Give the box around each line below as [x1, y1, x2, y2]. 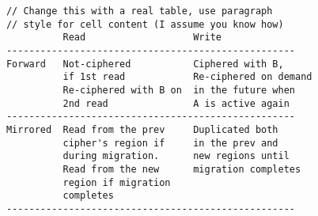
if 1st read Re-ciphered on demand [62, 71, 312, 83]
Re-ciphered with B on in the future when [62, 84, 296, 96]
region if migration [62, 176, 171, 188]
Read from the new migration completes [62, 163, 301, 175]
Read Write [62, 32, 221, 44]
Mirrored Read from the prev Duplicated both [6, 123, 278, 135]
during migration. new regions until [62, 150, 290, 162]
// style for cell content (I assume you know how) [6, 18, 284, 30]
